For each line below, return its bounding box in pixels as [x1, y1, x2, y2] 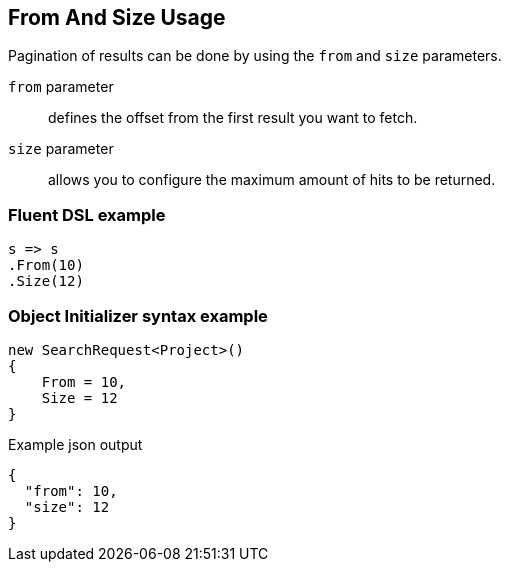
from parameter [8, 78, 114, 96]
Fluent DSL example [8, 204, 166, 225]
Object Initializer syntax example [8, 305, 268, 326]
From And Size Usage [8, 5, 226, 30]
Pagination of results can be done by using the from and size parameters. [8, 47, 502, 65]
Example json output [8, 435, 143, 453]
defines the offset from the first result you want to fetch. [48, 109, 418, 127]
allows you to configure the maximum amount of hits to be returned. [48, 171, 496, 189]
